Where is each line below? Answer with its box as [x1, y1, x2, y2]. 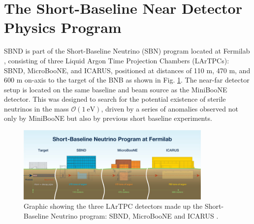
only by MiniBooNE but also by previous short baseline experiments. [4, 113, 212, 123]
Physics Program [4, 17, 122, 37]
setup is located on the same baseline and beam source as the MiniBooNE [4, 84, 227, 94]
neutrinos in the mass [4, 103, 69, 113]
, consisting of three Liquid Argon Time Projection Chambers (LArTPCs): [4, 55, 229, 65]
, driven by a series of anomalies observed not [101, 103, 238, 113]
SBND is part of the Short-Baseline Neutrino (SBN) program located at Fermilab [4, 46, 250, 56]
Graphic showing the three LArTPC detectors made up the [24, 201, 203, 211]
